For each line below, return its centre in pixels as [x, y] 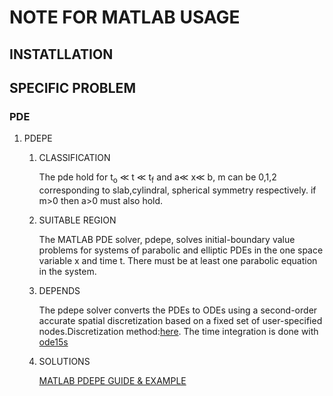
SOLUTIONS [64, 362]
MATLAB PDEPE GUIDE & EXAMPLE [112, 381]
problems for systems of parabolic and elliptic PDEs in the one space [181, 250]
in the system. [67, 272]
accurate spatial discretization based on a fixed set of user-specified [180, 321]
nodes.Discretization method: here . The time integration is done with [178, 332]
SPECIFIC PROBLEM [72, 87]
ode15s [53, 342]
